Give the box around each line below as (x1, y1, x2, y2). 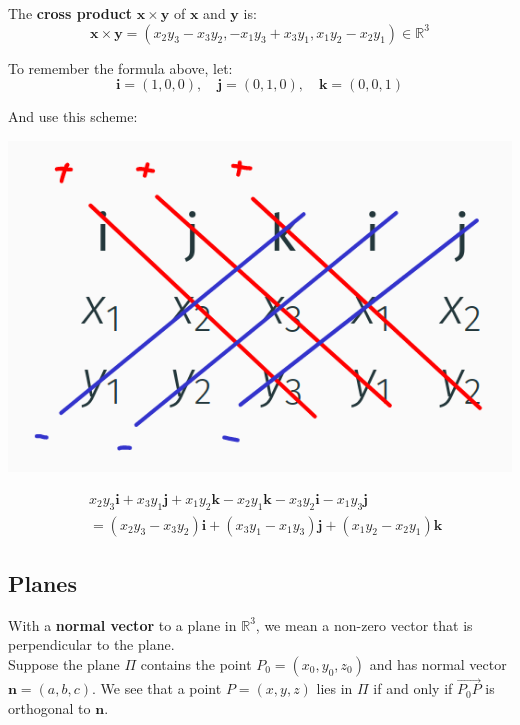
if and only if (373, 678, 453, 699)
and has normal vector (369, 654, 507, 674)
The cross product (8, 3, 133, 23)
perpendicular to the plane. (8, 634, 175, 655)
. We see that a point (92, 678, 222, 699)
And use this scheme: (8, 106, 138, 127)
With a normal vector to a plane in (8, 614, 237, 635)
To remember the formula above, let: (8, 57, 233, 78)
